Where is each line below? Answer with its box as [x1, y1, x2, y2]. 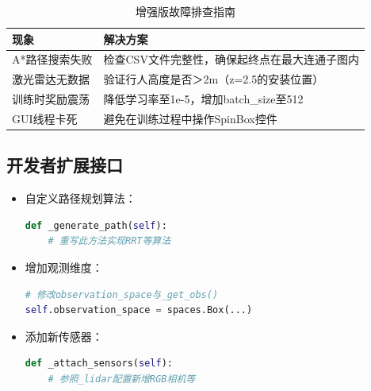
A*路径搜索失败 [12, 51, 93, 68]
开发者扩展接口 [6, 153, 123, 177]
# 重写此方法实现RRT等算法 [48, 235, 171, 247]
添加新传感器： [25, 327, 103, 344]
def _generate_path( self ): [25, 219, 167, 231]
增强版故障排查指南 [135, 3, 235, 19]
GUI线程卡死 [12, 110, 78, 126]
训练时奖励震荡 [12, 91, 90, 107]
